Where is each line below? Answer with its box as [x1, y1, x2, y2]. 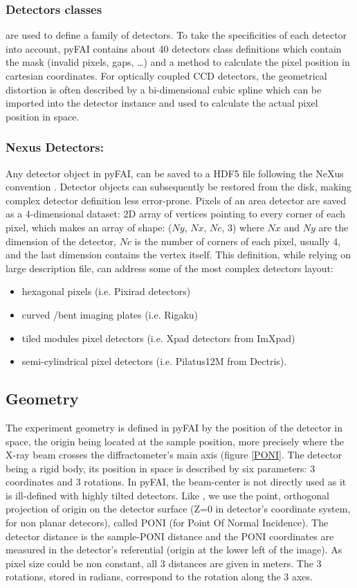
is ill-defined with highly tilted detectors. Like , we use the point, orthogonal [6, 488, 329, 502]
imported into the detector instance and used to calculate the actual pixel [6, 96, 318, 110]
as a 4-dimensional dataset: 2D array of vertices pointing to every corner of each [6, 206, 346, 221]
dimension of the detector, [6, 233, 116, 248]
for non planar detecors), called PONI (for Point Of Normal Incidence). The [6, 515, 329, 530]
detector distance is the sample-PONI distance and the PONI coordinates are [6, 528, 334, 543]
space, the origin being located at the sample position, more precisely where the [6, 434, 344, 448]
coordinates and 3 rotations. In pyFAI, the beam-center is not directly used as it [6, 474, 347, 489]
